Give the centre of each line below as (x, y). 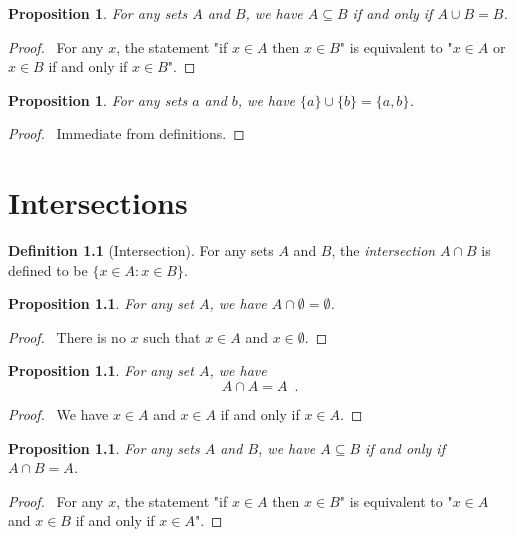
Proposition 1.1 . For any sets (104, 447)
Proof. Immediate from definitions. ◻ (126, 133)
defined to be (48, 269)
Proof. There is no (67, 336)
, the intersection (383, 250)
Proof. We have (58, 414)
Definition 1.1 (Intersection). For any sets (141, 250)
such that (172, 336)
